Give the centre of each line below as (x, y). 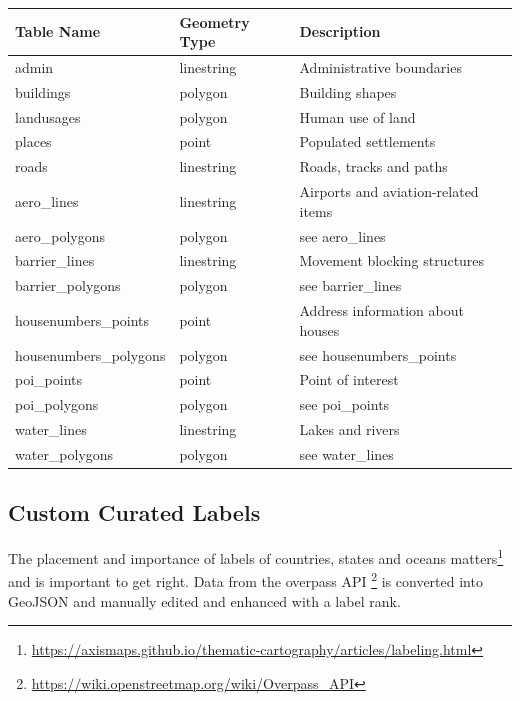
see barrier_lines (350, 285)
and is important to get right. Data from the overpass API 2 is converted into (245, 580)
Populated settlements (367, 141)
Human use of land (357, 116)
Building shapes (348, 91)
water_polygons (64, 453)
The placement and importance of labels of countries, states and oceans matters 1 (256, 556)
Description (340, 31)
